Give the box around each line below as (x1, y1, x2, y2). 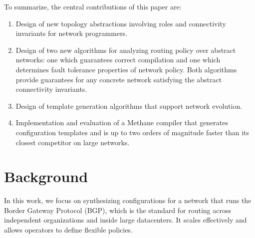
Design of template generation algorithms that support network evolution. (15, 100, 243, 111)
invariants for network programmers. (15, 28, 128, 38)
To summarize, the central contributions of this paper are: (4, 1, 182, 11)
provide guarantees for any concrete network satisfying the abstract (15, 74, 222, 84)
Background (4, 166, 88, 187)
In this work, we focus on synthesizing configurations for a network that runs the (4, 195, 252, 206)
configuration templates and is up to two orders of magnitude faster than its (15, 127, 250, 137)
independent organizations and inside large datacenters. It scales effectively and (4, 215, 247, 225)
